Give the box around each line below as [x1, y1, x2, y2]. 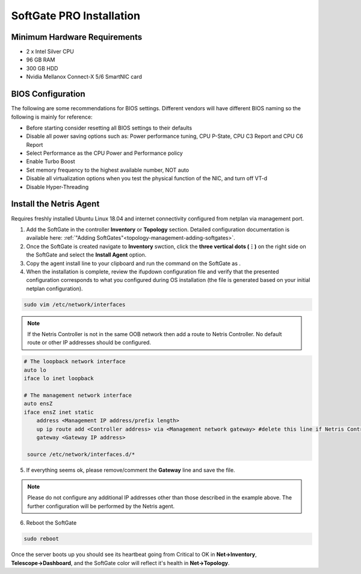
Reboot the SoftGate [26, 519, 77, 526]
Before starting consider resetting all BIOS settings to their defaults [26, 124, 193, 131]
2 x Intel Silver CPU [26, 48, 75, 55]
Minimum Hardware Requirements [11, 32, 143, 42]
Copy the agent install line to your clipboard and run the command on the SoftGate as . [26, 260, 241, 267]
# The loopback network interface [23, 358, 126, 365]
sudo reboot [23, 535, 60, 542]
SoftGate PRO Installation [11, 9, 141, 22]
